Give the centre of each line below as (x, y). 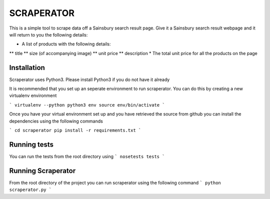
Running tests (31, 144)
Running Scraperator (42, 171)
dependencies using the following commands (56, 121)
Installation (27, 67)
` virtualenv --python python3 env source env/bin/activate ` (87, 105)
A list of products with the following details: (66, 44)
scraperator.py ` (30, 190)
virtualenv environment (33, 95)
